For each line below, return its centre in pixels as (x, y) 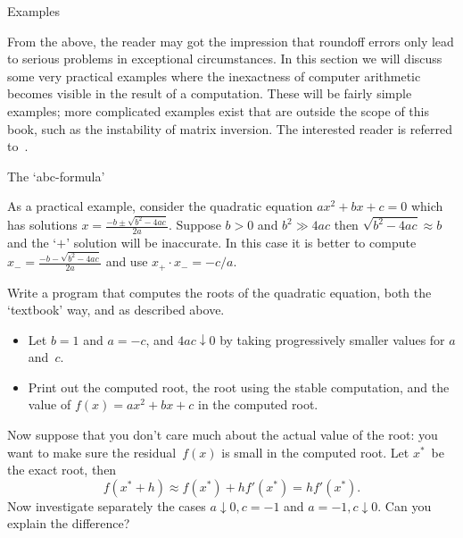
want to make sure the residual (92, 452)
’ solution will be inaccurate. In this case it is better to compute (241, 243)
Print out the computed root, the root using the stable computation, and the (239, 387)
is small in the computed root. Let (315, 452)
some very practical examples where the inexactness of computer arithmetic (214, 76)
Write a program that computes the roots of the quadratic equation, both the (219, 292)
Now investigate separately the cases (107, 505)
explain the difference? (69, 523)
